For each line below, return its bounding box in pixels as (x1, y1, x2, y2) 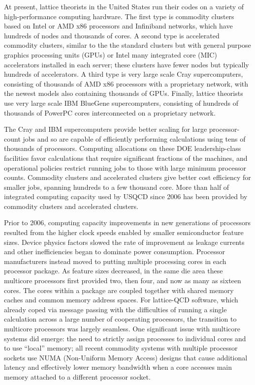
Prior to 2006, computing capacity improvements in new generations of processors (4, 217, 251, 228)
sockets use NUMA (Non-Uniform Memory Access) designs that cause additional (4, 352, 248, 362)
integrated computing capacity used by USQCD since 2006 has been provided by (4, 191, 248, 202)
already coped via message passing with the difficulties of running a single (4, 304, 227, 314)
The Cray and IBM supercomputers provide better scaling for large (4, 124, 207, 134)
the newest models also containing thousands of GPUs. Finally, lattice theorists (4, 88, 243, 98)
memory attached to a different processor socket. (4, 371, 151, 382)
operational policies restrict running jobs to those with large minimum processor (4, 162, 246, 173)
